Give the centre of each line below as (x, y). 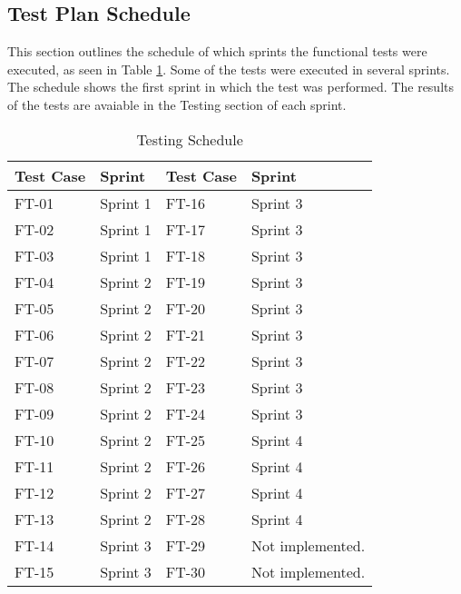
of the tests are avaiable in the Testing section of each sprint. (177, 104)
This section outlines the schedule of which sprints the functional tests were (217, 51)
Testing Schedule (190, 139)
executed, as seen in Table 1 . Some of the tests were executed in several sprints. (229, 69)
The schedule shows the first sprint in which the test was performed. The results (230, 87)
